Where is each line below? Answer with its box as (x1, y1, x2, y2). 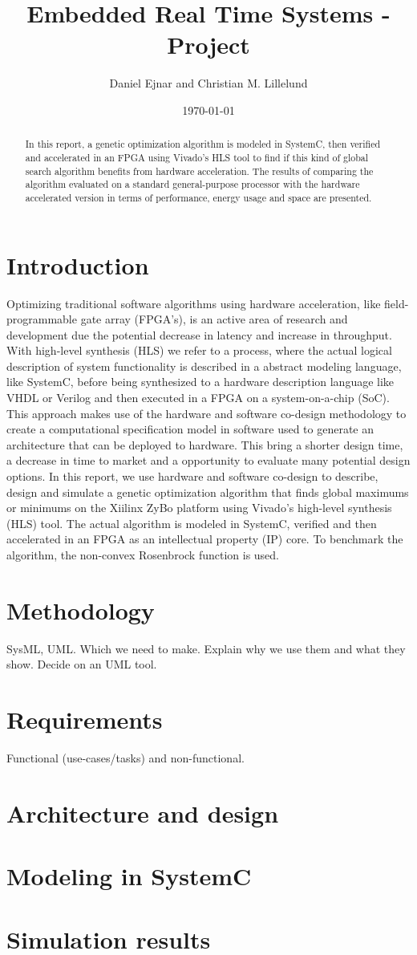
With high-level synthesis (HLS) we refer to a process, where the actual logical (6, 342, 392, 359)
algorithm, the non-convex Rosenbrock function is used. (6, 547, 280, 563)
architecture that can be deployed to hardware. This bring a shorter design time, (6, 436, 403, 453)
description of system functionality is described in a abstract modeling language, (6, 357, 402, 374)
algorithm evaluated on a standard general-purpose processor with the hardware (25, 177, 360, 191)
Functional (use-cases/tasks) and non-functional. (6, 750, 245, 766)
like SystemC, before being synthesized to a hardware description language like (6, 373, 395, 390)
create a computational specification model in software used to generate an (6, 421, 374, 437)
